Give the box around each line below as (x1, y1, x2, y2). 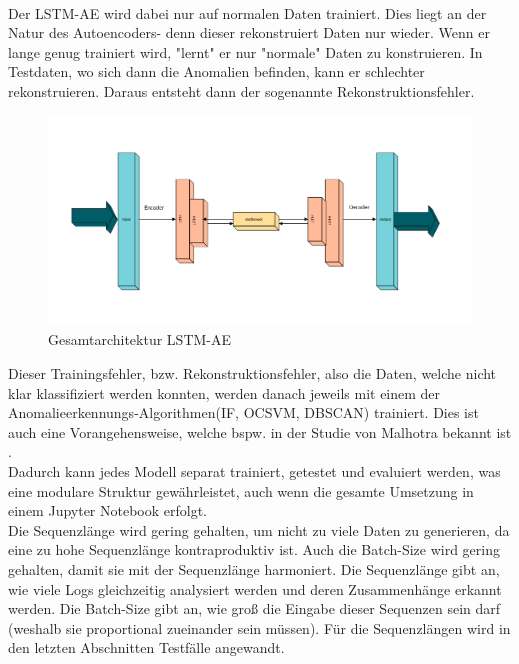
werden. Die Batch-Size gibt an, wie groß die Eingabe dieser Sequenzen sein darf (8, 598, 501, 619)
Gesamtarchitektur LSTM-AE (48, 329, 232, 350)
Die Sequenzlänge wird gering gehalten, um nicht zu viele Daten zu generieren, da (8, 519, 510, 540)
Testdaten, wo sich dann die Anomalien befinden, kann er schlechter (8, 61, 425, 82)
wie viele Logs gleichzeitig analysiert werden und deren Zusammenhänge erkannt (8, 578, 502, 599)
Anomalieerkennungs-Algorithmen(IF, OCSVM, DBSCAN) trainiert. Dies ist (8, 402, 479, 423)
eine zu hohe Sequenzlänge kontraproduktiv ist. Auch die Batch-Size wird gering (8, 539, 500, 560)
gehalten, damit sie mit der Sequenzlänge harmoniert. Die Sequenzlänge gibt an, (8, 559, 500, 579)
